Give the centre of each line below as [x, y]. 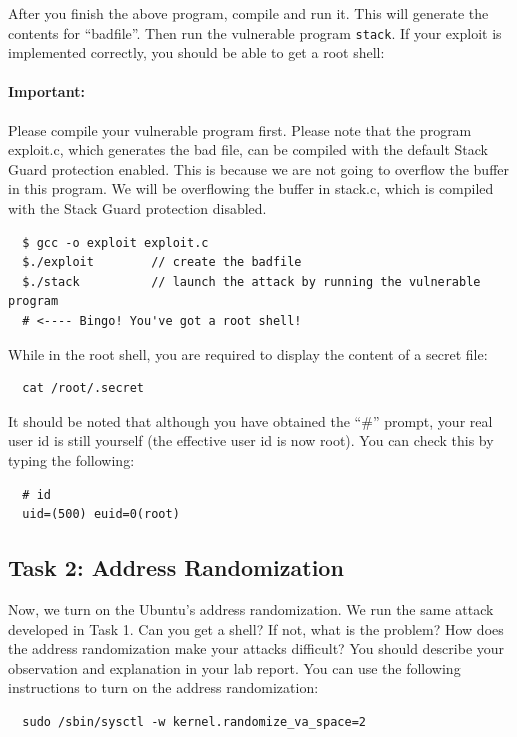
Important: [46, 91]
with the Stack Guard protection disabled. [137, 208]
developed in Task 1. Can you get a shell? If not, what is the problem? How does [256, 628]
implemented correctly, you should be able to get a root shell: [196, 52]
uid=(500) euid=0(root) [101, 514]
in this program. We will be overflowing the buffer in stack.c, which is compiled [251, 188]
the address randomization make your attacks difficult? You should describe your [256, 648]
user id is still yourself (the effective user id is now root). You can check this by [251, 440]
